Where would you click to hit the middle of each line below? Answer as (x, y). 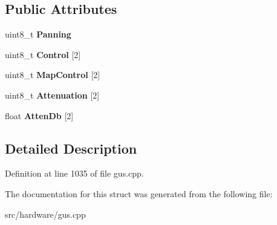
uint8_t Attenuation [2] (52, 95)
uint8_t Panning (38, 34)
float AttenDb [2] (39, 115)
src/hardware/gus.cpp (45, 214)
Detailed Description (71, 148)
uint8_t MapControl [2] (53, 75)
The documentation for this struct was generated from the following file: (139, 193)
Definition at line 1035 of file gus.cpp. (74, 173)
